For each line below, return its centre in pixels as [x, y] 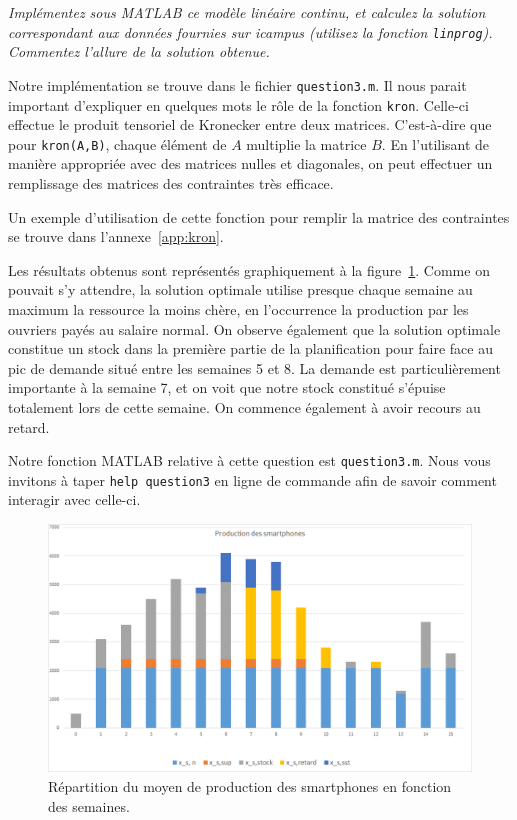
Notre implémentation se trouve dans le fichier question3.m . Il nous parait [237, 84]
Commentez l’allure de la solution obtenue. [139, 51]
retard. [29, 426]
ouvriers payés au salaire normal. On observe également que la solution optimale [254, 328]
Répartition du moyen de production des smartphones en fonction [250, 786]
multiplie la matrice [306, 143]
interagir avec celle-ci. [74, 499]
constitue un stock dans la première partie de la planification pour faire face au [251, 348]
